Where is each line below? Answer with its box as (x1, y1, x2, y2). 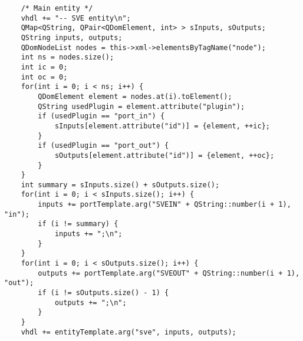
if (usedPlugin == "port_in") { (38, 112, 165, 121)
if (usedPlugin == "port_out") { (38, 141, 169, 150)
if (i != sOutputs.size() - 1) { (38, 289, 169, 297)
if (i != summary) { (38, 220, 118, 229)
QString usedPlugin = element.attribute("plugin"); (38, 102, 245, 111)
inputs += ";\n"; (54, 230, 123, 239)
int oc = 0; (21, 72, 68, 81)
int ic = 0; (21, 62, 68, 71)
